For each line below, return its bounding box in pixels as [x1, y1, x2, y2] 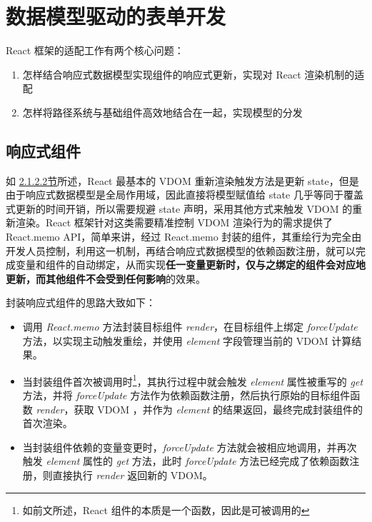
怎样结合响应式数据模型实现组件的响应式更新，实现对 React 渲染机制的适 [22, 66, 365, 81]
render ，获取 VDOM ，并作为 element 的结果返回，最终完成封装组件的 [36, 401, 363, 416]
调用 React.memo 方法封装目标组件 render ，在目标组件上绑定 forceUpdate [22, 319, 358, 334]
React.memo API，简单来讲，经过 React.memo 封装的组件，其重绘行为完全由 [6, 229, 362, 244]
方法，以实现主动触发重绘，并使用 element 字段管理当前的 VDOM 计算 [22, 333, 352, 348]
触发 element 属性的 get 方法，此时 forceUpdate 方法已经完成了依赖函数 [22, 453, 350, 468]
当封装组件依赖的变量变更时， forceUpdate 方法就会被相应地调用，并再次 [22, 439, 357, 454]
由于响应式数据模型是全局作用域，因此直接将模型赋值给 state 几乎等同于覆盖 [6, 187, 363, 202]
